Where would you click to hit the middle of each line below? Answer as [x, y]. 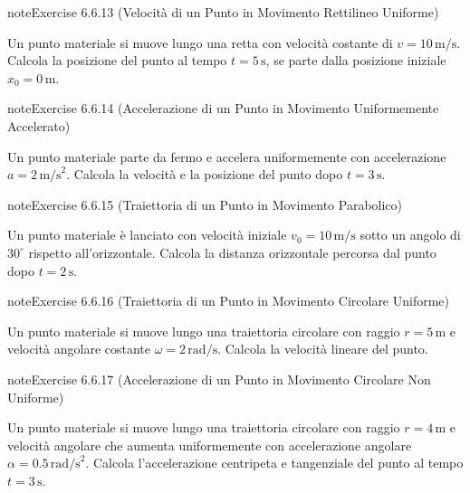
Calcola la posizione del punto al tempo [117, 60]
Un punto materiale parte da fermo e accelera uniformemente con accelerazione [227, 156]
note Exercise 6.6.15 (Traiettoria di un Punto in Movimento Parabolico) [205, 204]
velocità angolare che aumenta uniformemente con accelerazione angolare [210, 445]
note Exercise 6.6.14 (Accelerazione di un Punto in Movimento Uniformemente [223, 108]
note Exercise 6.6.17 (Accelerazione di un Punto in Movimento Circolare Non [219, 379]
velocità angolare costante [79, 349]
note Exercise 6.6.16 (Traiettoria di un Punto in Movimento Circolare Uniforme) [229, 301]
